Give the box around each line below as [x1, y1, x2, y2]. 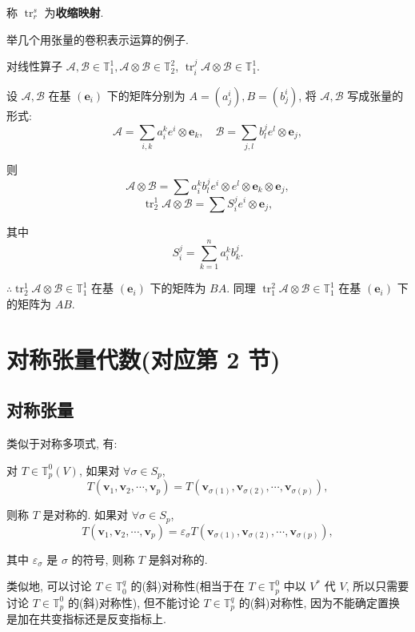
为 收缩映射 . [44, 4, 104, 20]
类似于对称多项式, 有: [6, 435, 118, 452]
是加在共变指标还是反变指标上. [6, 610, 166, 627]
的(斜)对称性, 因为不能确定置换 [238, 594, 401, 610]
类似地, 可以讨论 [6, 578, 92, 594]
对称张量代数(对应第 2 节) [6, 342, 281, 375]
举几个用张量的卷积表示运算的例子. [6, 30, 189, 47]
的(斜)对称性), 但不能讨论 [67, 594, 200, 610]
